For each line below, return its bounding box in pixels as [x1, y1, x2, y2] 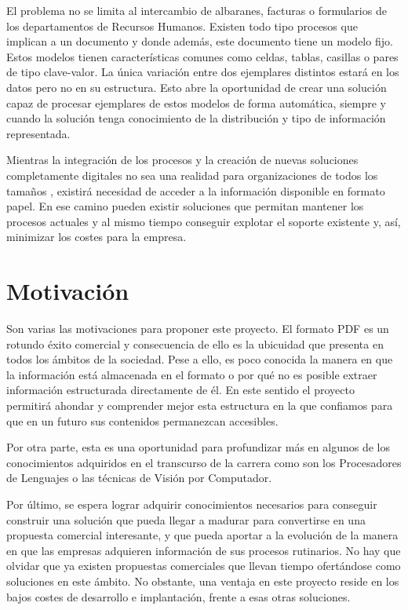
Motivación [6, 275, 129, 307]
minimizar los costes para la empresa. [6, 228, 187, 245]
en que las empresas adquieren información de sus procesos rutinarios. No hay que [6, 542, 401, 558]
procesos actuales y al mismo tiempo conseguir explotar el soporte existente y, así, [6, 213, 401, 229]
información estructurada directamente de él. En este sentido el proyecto [6, 382, 355, 398]
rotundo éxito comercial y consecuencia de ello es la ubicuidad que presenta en [6, 335, 384, 352]
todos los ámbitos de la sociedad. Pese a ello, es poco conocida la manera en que [6, 351, 393, 367]
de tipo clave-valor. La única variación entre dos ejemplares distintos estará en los [6, 64, 399, 80]
